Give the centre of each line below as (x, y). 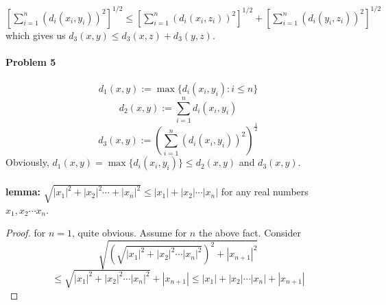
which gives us (36, 35)
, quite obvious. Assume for (130, 233)
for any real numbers (265, 192)
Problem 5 (31, 61)
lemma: (23, 192)
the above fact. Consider (250, 233)
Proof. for (26, 233)
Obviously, (27, 162)
